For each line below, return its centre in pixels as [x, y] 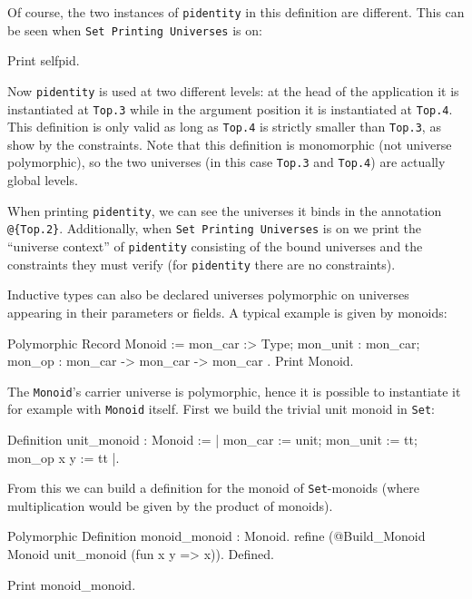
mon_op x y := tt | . [64, 457]
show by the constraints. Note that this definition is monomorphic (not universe [230, 144]
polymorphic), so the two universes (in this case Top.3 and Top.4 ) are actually [226, 162]
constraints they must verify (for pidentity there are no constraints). [202, 264]
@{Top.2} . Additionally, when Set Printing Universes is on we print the [215, 228]
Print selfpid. [44, 60]
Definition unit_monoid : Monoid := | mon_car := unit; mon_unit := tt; [212, 440]
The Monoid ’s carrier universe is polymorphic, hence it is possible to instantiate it [234, 391]
